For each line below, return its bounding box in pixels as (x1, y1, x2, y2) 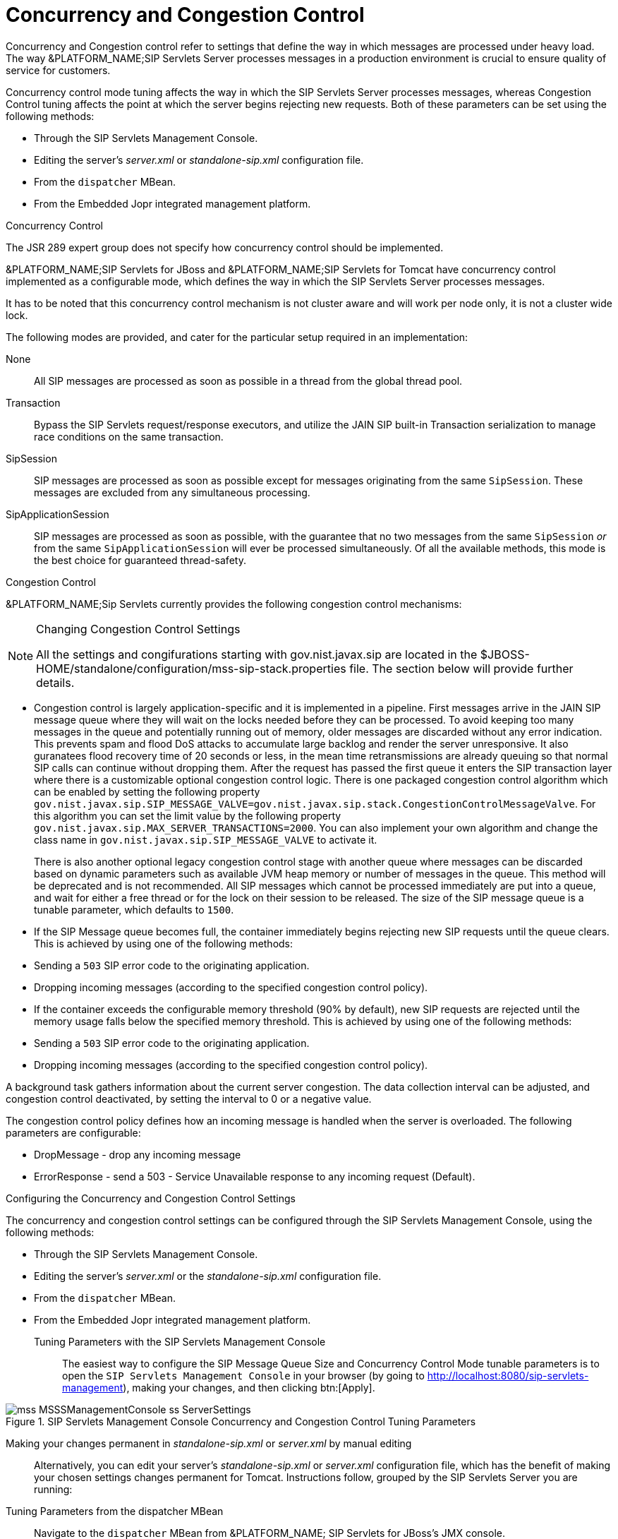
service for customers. (6, 64, 111, 76)
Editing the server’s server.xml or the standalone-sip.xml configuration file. (34, 1269, 382, 1282)
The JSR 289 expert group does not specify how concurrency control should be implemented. (6, 241, 444, 253)
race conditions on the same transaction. (34, 430, 224, 443)
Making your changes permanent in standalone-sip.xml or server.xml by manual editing (6, 1437, 412, 1449)
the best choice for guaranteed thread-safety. (34, 553, 246, 566)
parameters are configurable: (6, 1126, 141, 1139)
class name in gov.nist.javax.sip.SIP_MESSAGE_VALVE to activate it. (34, 833, 377, 846)
